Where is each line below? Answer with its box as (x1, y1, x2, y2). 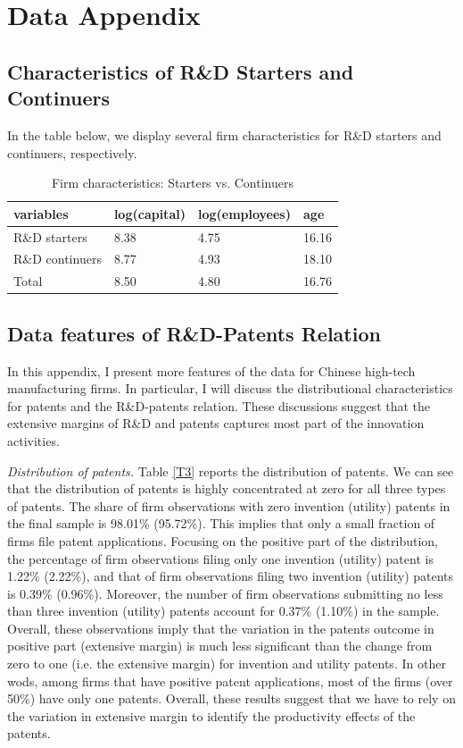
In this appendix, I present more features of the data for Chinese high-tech (7, 361, 416, 380)
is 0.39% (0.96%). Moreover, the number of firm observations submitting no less (7, 584, 443, 602)
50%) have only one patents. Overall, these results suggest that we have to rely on (7, 689, 456, 708)
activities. (7, 431, 60, 450)
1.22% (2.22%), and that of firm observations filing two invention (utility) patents (7, 567, 454, 585)
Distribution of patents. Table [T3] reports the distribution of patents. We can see (7, 461, 454, 480)
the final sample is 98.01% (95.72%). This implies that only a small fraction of (7, 514, 435, 533)
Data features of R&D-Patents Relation (7, 319, 381, 347)
